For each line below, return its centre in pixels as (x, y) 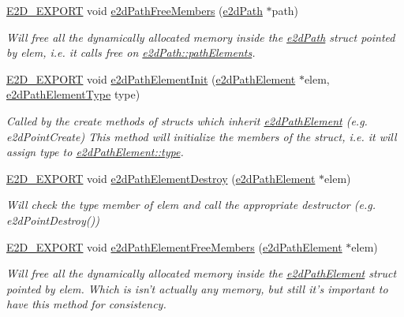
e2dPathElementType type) (73, 94)
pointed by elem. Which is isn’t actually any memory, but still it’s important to (197, 288)
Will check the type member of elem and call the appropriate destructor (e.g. (191, 205)
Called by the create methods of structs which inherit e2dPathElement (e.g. (187, 120)
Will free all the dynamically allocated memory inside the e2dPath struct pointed (201, 37)
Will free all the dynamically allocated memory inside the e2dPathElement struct (202, 273)
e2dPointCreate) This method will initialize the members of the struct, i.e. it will (202, 136)
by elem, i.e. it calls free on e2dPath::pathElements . (131, 52)
